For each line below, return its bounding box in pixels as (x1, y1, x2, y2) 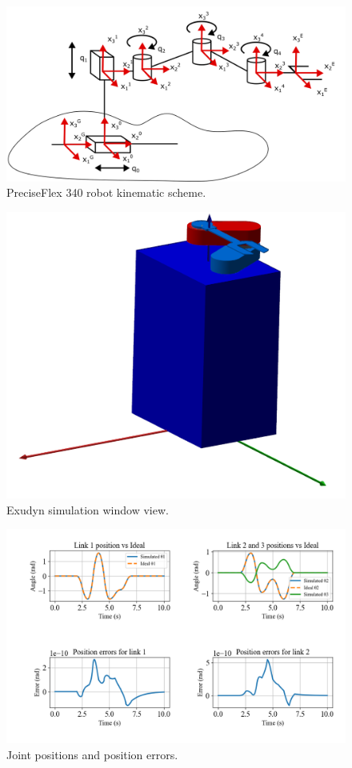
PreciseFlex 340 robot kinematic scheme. (6, 184, 206, 201)
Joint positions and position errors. (6, 746, 178, 763)
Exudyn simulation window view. (6, 501, 169, 518)
